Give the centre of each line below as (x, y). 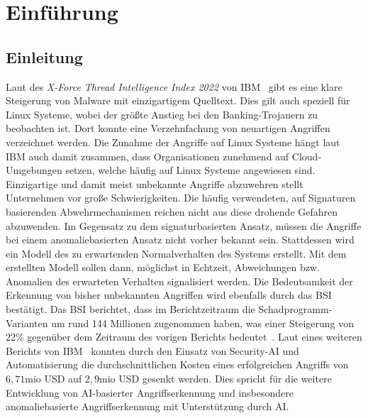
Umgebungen (34, 170)
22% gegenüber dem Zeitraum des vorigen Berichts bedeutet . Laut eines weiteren (184, 337)
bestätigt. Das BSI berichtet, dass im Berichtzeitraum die (130, 309)
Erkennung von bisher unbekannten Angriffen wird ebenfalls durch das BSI (169, 295)
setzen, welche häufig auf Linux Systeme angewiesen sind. (190, 170)
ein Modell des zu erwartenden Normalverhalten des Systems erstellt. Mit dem (176, 253)
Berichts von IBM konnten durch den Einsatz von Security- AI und (152, 350)
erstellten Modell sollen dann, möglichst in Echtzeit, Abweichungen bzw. (163, 267)
